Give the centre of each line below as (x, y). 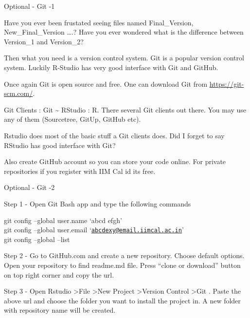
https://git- (227, 84)
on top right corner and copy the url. (59, 274)
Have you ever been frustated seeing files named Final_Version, (99, 22)
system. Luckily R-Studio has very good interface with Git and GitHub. (111, 67)
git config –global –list (37, 239)
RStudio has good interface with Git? (60, 145)
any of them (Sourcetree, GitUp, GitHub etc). (72, 119)
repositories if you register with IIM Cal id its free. (80, 171)
